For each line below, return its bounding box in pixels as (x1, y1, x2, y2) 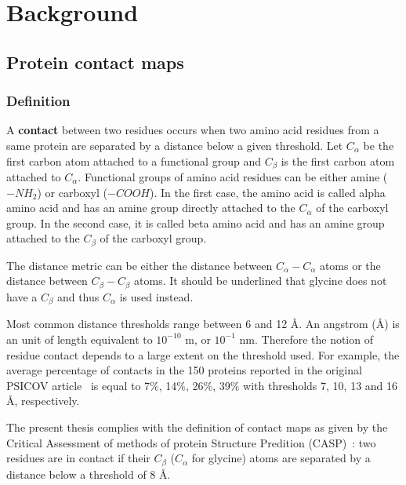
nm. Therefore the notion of (239, 330, 373, 347)
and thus (56, 288, 100, 304)
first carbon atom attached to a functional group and (6, 152, 261, 169)
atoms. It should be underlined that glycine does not (134, 272, 387, 289)
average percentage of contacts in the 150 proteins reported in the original (6, 362, 362, 378)
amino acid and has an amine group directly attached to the (6, 199, 295, 216)
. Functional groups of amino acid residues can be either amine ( (78, 169, 388, 185)
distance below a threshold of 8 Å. (6, 465, 171, 482)
